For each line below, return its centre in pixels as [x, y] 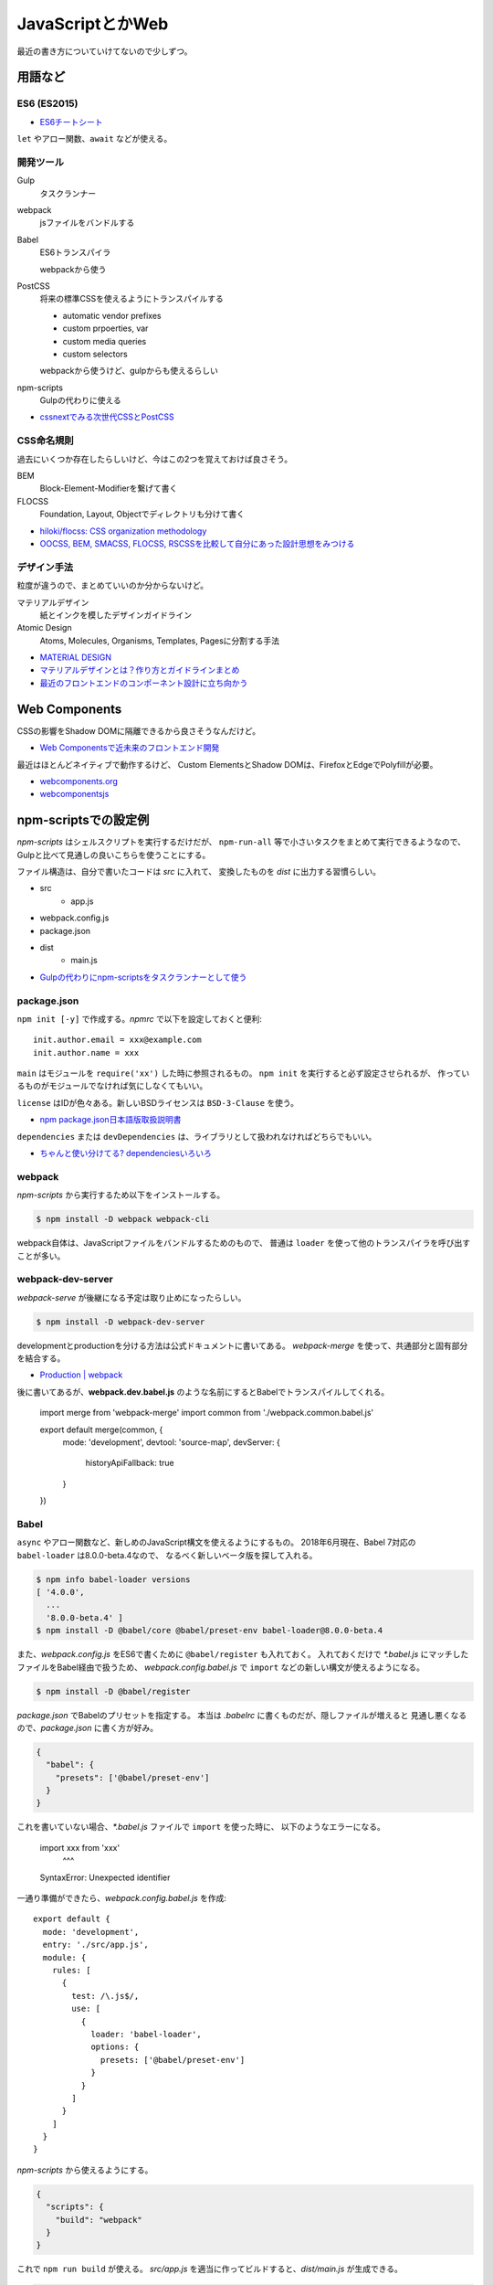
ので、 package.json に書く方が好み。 [88, 1727]
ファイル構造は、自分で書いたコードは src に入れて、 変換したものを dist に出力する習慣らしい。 [199, 871]
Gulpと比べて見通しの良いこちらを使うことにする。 [114, 855]
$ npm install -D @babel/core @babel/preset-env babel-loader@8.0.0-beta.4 [210, 1631]
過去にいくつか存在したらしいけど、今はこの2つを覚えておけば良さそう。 [154, 459]
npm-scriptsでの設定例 [83, 820]
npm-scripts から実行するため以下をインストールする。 [121, 1195]
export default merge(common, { [101, 1429]
